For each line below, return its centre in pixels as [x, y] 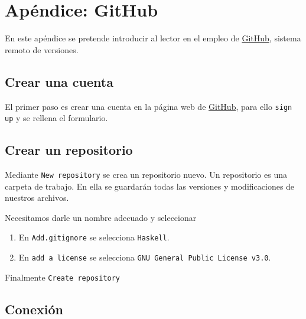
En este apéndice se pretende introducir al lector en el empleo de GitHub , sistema [153, 38]
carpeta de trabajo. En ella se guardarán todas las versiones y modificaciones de [150, 186]
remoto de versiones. [42, 49]
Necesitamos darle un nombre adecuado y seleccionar [101, 217]
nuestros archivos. [37, 198]
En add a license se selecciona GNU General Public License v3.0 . [145, 257]
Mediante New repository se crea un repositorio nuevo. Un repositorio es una [146, 175]
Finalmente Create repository [63, 277]
